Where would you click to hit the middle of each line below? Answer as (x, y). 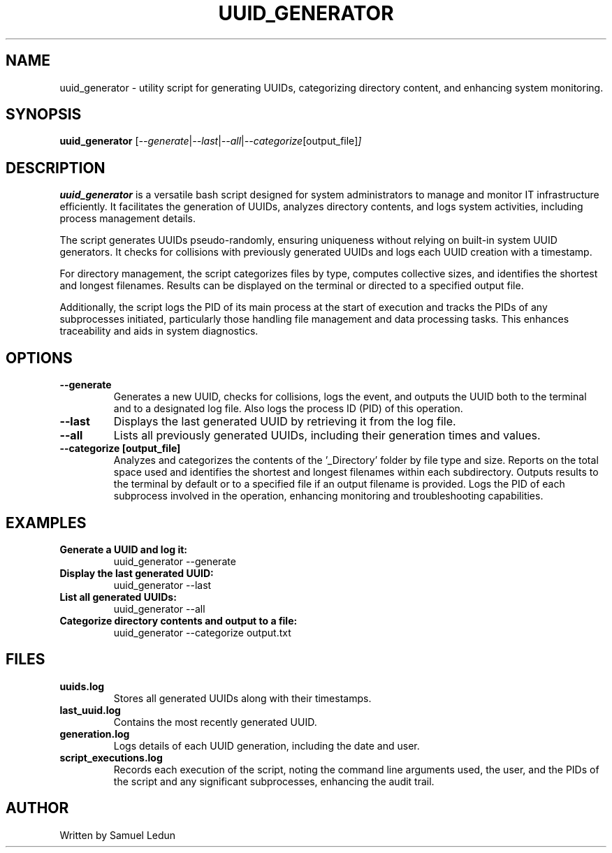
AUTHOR (37, 808)
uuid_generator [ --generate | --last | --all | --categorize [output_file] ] (211, 141)
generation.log (95, 734)
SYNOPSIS (44, 115)
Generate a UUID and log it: (123, 549)
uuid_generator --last (162, 585)
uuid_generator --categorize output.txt (202, 632)
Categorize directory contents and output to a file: (178, 620)
